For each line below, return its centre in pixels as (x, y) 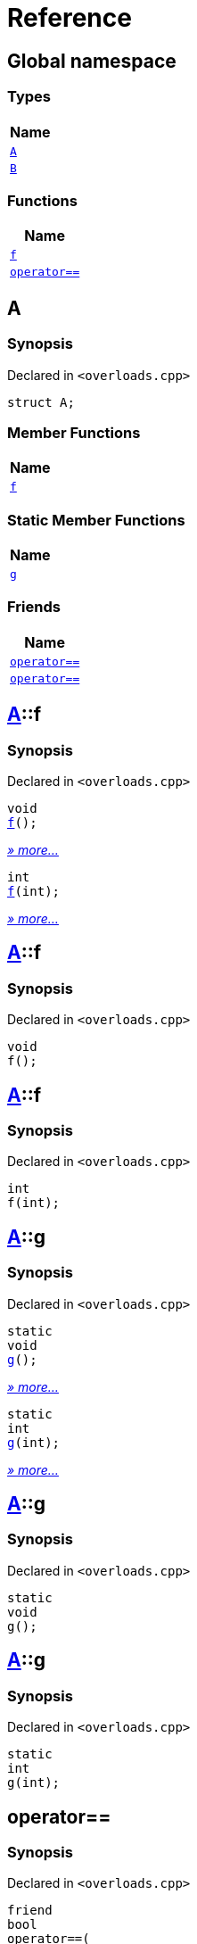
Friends (34, 607)
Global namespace (92, 61)
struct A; (41, 402)
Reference (70, 18)
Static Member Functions (96, 520)
